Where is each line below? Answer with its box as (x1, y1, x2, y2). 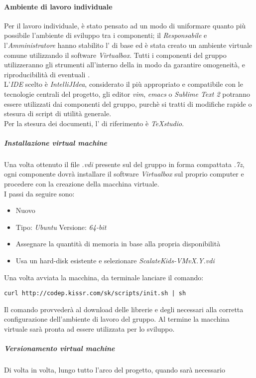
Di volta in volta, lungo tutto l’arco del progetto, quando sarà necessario (4, 365, 225, 375)
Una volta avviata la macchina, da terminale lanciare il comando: (4, 272, 204, 282)
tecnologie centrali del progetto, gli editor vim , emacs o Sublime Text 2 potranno (4, 88, 250, 99)
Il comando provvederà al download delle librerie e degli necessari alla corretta (4, 304, 244, 314)
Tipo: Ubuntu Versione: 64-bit (15, 221, 107, 232)
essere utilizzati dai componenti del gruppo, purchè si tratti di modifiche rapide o (4, 98, 252, 109)
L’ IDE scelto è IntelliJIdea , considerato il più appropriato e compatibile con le (4, 79, 243, 89)
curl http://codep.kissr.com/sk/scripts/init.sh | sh (4, 290, 186, 297)
